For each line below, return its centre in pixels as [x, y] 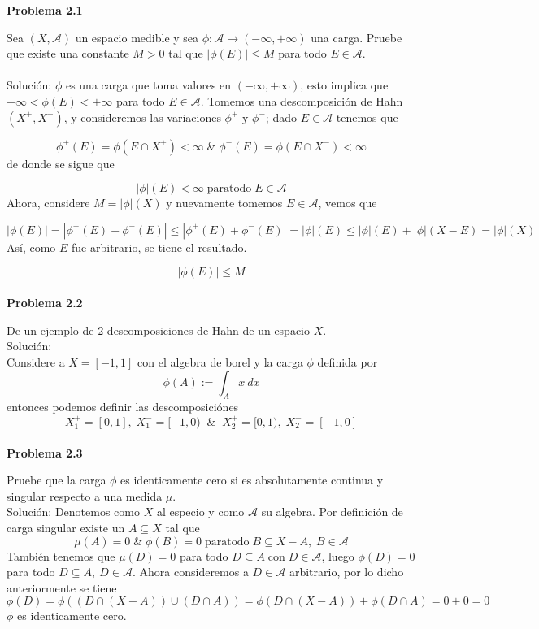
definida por [348, 361]
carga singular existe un [66, 527]
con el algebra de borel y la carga [220, 361]
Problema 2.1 [45, 10]
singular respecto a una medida [85, 495]
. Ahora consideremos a [190, 572]
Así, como [31, 247]
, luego [338, 555]
